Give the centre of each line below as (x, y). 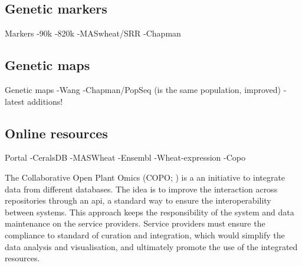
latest (15, 101)
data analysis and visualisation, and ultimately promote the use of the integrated (151, 246)
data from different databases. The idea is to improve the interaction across (141, 189)
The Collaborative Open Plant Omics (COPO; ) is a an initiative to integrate (145, 177)
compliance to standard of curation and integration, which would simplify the (145, 235)
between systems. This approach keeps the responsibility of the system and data (150, 212)
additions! (45, 101)
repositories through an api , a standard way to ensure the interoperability (138, 200)
